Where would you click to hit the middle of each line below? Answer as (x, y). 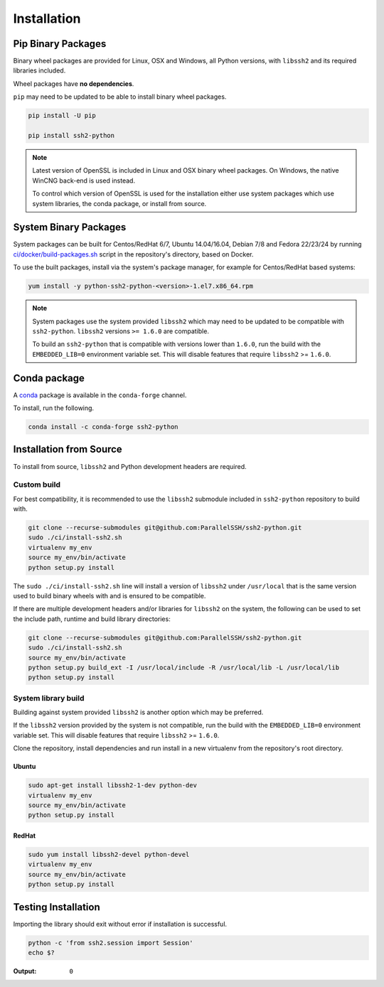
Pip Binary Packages (60, 44)
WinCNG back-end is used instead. (84, 180)
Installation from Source (68, 449)
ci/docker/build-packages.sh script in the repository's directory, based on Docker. (133, 254)
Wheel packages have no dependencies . (74, 83)
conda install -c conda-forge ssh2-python (103, 427)
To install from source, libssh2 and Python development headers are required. (130, 466)
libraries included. (39, 70)
